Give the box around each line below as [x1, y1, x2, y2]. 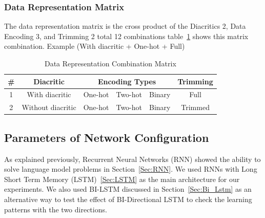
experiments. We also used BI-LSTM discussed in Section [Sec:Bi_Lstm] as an [4, 184, 252, 194]
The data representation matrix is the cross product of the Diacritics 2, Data [4, 21, 246, 31]
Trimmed [181, 102, 210, 113]
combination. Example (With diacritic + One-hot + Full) [4, 41, 185, 51]
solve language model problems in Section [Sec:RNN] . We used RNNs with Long [4, 164, 257, 174]
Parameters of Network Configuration [4, 129, 209, 145]
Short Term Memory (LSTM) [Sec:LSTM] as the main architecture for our [4, 173, 240, 184]
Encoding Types [97, 76, 156, 86]
